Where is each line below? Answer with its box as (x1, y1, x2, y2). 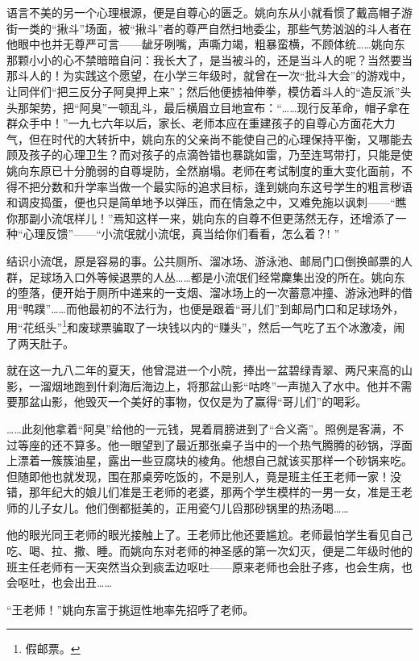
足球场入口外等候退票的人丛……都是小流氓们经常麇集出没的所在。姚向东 (28, 268, 405, 285)
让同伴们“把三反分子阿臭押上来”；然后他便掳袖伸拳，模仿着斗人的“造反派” (6, 82, 400, 99)
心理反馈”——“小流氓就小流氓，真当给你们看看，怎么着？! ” (23, 225, 339, 242)
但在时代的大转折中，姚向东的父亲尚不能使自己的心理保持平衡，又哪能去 (28, 130, 413, 147)
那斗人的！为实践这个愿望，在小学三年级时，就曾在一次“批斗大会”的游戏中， (6, 67, 413, 84)
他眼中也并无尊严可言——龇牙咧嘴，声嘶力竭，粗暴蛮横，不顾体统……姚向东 (6, 36, 405, 52)
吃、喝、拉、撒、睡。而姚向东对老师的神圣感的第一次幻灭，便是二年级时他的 (6, 542, 413, 559)
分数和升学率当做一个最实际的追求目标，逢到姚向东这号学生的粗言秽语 (39, 178, 413, 195)
